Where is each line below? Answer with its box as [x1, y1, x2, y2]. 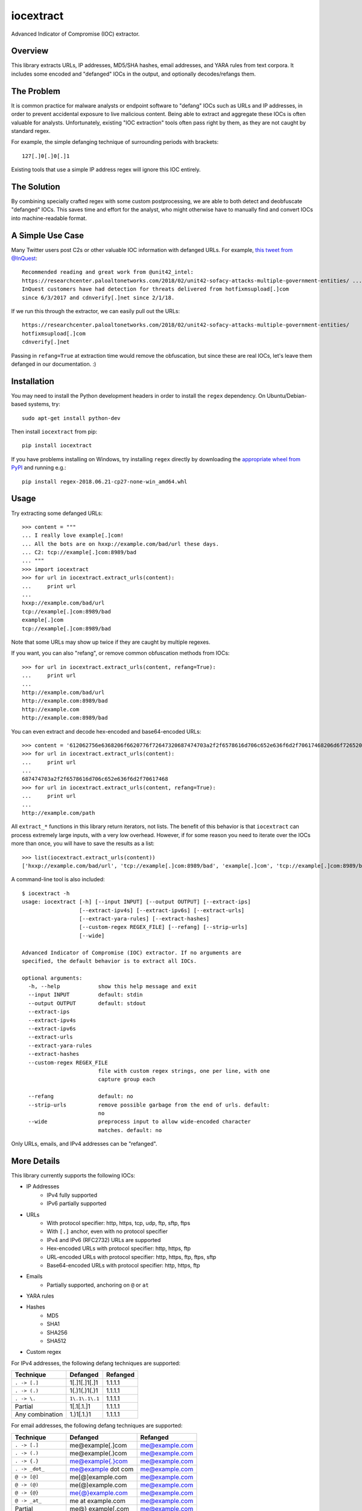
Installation [11, 376, 54, 386]
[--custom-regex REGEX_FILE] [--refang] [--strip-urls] [78, 924, 248, 931]
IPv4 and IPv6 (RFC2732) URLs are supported [46, 1236, 161, 1243]
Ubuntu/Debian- [266, 392, 307, 399]
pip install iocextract [22, 442, 92, 449]
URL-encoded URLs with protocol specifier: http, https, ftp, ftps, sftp [46, 1253, 217, 1260]
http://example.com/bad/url [22, 689, 105, 696]
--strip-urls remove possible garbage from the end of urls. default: [28, 1101, 270, 1108]
